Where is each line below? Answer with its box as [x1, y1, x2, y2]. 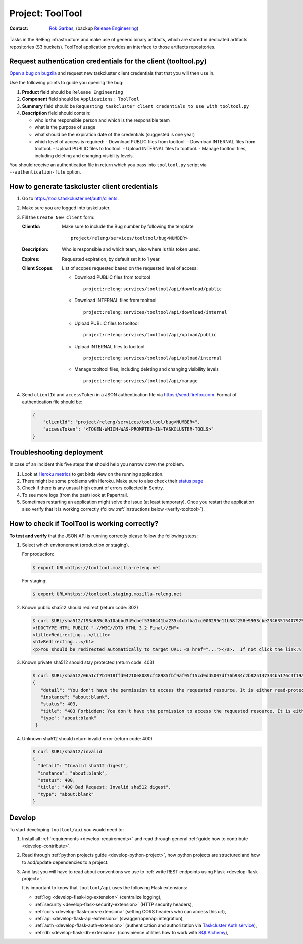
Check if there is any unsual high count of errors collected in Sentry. [22, 485, 164, 491]
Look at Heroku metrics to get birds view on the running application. [22, 470, 164, 477]
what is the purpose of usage [34, 124, 96, 130]
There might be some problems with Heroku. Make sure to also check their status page [22, 478, 204, 484]
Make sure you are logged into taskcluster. [22, 205, 111, 211]
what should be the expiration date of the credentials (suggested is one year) [34, 132, 195, 138]
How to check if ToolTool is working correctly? [9, 519, 159, 528]
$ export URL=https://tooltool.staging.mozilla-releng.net [32, 591, 182, 597]
